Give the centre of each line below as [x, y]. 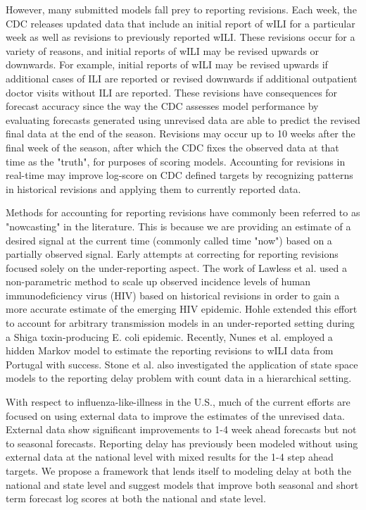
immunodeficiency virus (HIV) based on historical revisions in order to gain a [173, 295]
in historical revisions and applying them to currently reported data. [153, 188]
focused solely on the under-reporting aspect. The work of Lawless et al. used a [176, 267]
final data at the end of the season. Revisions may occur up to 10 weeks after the [181, 133]
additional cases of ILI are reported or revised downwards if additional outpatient [182, 78]
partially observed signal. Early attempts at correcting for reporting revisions [172, 254]
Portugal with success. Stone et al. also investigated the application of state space [182, 364]
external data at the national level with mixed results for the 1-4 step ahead [170, 457]
